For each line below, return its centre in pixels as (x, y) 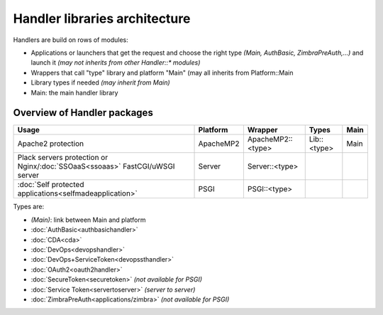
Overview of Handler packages (83, 113)
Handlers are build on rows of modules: (71, 40)
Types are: (29, 207)
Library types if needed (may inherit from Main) (100, 82)
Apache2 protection (51, 144)
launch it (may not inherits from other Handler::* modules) (116, 63)
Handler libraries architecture (102, 18)
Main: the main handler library (74, 92)
